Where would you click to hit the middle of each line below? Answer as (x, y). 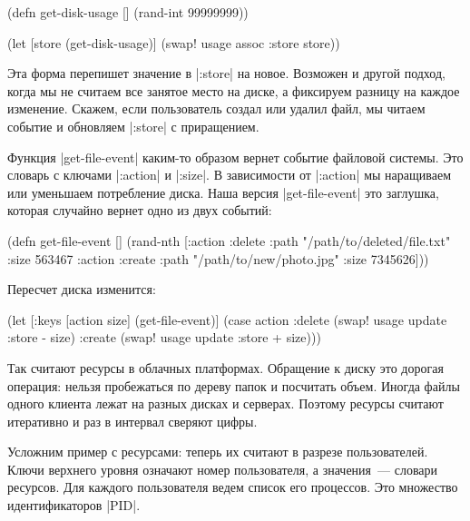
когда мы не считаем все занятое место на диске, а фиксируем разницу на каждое (234, 90)
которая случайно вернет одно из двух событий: (140, 210)
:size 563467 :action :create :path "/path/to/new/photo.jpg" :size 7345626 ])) (218, 258)
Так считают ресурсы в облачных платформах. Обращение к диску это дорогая (225, 367)
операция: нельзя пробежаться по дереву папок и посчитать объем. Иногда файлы (234, 385)
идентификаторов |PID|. (74, 505)
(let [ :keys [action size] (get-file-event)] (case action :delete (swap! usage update (227, 319)
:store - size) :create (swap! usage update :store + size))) (164, 337)
